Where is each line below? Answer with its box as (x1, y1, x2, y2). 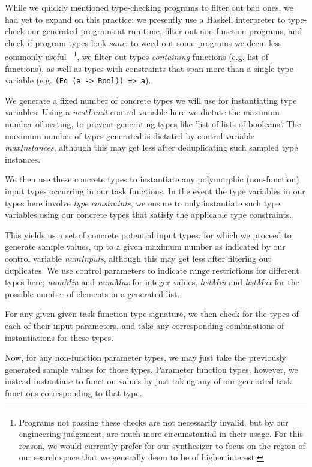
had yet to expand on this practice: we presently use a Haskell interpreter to (5, 13, 286, 25)
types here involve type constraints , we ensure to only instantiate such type (5, 196, 280, 209)
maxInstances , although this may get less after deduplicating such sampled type (5, 141, 298, 154)
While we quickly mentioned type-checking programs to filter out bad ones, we (5, 1, 293, 13)
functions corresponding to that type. (5, 386, 142, 399)
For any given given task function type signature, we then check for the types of (5, 307, 299, 320)
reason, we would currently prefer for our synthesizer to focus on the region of (19, 439, 305, 451)
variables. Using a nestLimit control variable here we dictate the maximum (5, 106, 280, 118)
